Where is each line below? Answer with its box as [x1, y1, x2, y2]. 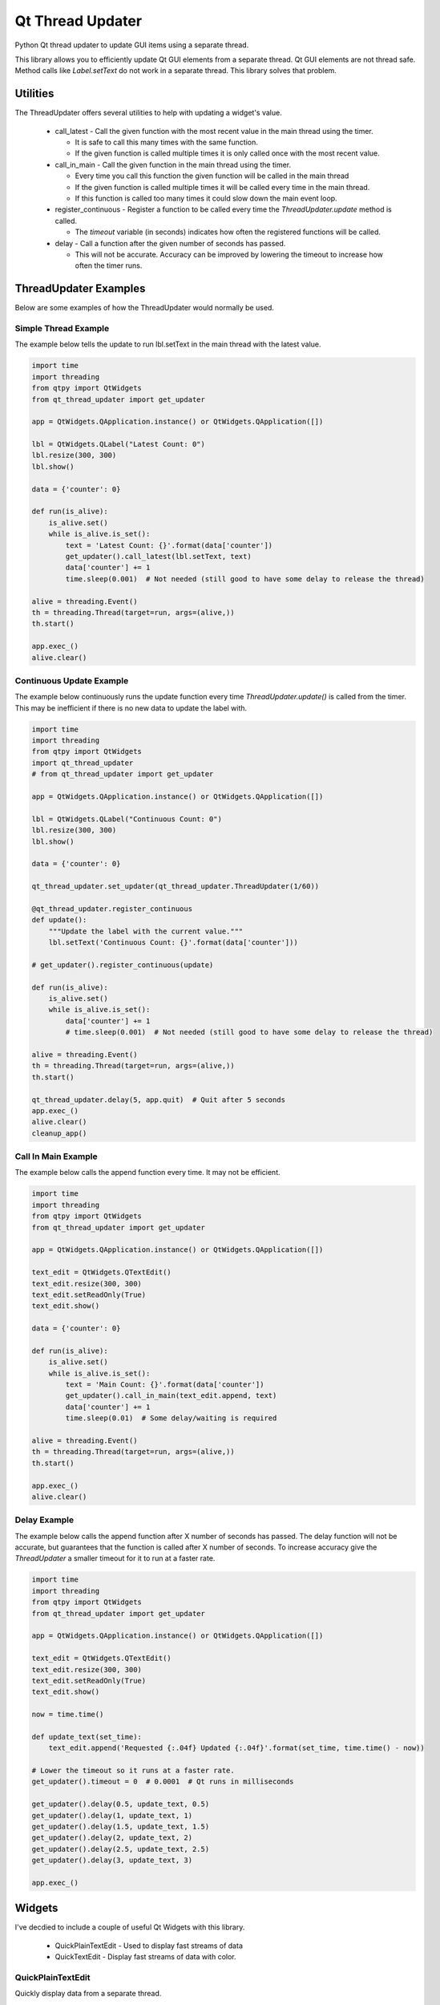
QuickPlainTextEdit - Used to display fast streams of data [54, 1941, 244, 1950]
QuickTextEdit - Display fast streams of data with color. [54, 1952, 236, 1962]
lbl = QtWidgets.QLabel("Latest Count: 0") [31, 439, 206, 449]
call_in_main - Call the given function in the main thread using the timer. [54, 160, 292, 169]
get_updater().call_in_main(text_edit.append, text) [65, 1391, 277, 1400]
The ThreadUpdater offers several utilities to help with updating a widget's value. [14, 108, 282, 118]
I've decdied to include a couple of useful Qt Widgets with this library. [14, 1922, 245, 1932]
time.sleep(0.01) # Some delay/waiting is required [65, 1414, 277, 1423]
